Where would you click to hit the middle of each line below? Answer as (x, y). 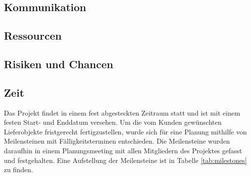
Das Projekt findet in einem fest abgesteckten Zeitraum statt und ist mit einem (122, 112)
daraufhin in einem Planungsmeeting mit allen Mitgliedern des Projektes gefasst (123, 150)
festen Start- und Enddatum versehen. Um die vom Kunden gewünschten (113, 122)
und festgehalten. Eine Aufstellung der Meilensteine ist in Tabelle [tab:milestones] (125, 160)
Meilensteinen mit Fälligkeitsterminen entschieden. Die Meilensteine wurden (117, 141)
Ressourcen (33, 36)
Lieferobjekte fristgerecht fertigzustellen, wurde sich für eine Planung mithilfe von (125, 131)
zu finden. (18, 169)
